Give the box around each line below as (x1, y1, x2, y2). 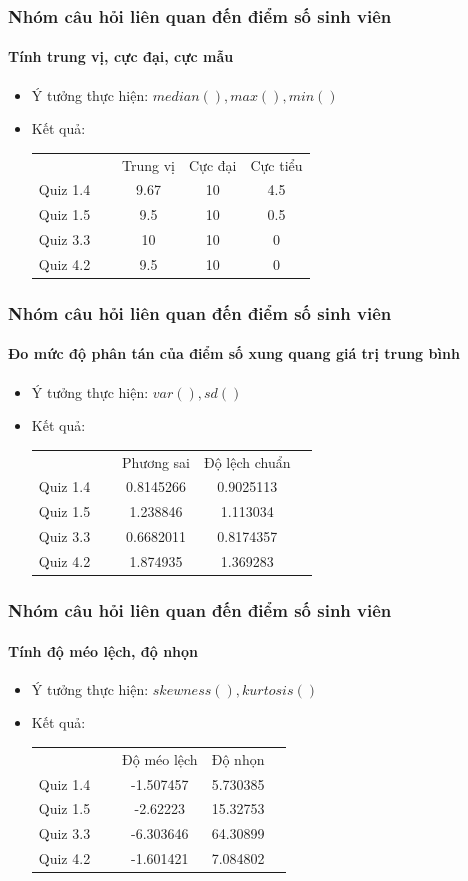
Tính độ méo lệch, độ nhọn (8, 640, 199, 661)
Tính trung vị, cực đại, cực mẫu (8, 46, 234, 67)
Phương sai (122, 451, 190, 472)
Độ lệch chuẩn (204, 451, 291, 472)
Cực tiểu (250, 154, 303, 175)
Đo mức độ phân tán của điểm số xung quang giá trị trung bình (8, 343, 460, 364)
